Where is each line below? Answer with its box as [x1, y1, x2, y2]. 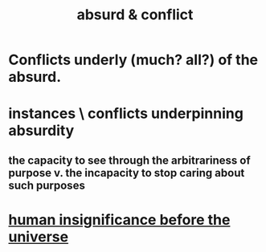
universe [8, 227, 69, 246]
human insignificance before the [8, 210, 231, 229]
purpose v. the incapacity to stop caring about [8, 166, 245, 180]
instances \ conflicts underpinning [8, 104, 243, 123]
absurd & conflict [76, 6, 194, 24]
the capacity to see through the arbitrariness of [8, 153, 251, 167]
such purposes [8, 178, 86, 192]
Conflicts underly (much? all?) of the [8, 51, 259, 69]
